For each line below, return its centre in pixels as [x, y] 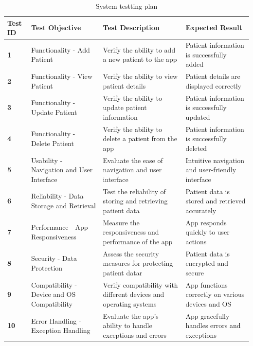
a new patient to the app [140, 59]
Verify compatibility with [140, 284]
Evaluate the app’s [131, 316]
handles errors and [213, 325]
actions [196, 241]
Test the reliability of [134, 191]
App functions [207, 284]
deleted [196, 148]
